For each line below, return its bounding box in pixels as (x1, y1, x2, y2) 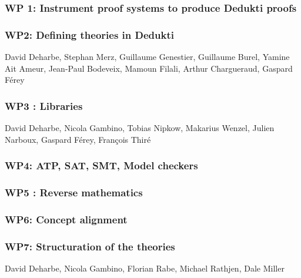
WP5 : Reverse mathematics (5, 185, 143, 200)
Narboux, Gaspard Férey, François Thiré (5, 133, 151, 145)
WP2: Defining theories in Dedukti (5, 27, 174, 42)
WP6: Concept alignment (5, 212, 128, 226)
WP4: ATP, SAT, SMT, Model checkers (5, 158, 198, 173)
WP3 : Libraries (5, 98, 83, 113)
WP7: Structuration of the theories (5, 239, 175, 253)
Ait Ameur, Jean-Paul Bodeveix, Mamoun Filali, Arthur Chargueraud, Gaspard (5, 62, 293, 74)
